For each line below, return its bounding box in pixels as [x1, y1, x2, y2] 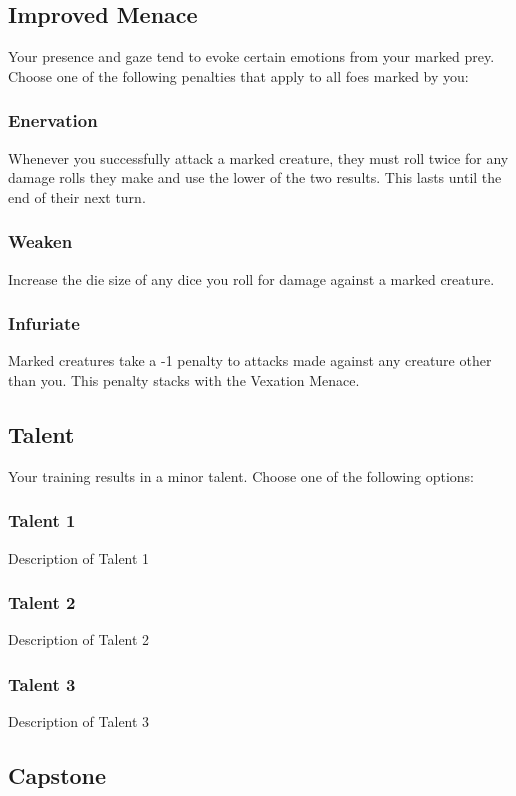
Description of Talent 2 [8, 629, 150, 650]
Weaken [8, 229, 73, 254]
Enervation [8, 108, 98, 133]
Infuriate [8, 311, 80, 336]
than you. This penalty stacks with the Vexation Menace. [8, 370, 360, 391]
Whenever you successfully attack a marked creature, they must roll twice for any [8, 147, 509, 168]
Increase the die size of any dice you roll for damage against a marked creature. [8, 268, 495, 289]
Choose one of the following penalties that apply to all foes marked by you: [8, 65, 469, 86]
